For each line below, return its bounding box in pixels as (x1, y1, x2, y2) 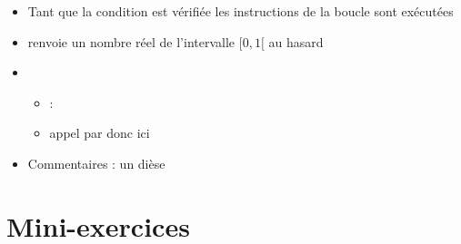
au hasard (268, 32, 324, 51)
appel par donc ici (49, 123, 150, 142)
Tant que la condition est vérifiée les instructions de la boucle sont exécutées (27, 2, 454, 20)
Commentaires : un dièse (27, 153, 165, 172)
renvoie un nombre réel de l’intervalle (27, 32, 236, 51)
